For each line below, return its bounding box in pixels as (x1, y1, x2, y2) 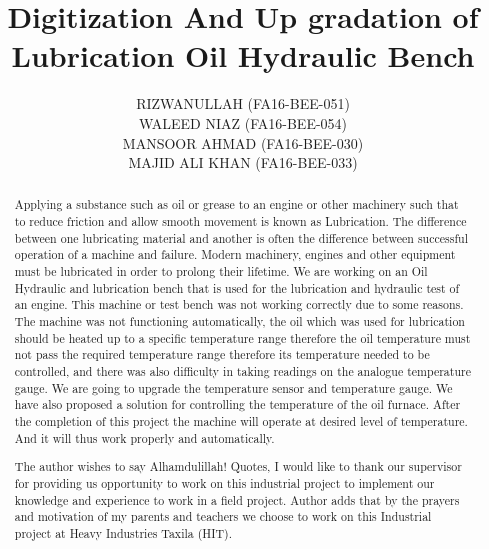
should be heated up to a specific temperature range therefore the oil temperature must (14, 329, 471, 346)
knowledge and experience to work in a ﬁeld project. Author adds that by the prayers (14, 491, 460, 508)
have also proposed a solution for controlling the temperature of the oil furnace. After (14, 396, 461, 413)
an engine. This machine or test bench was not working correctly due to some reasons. (14, 296, 464, 313)
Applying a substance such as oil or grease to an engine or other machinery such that (14, 196, 459, 213)
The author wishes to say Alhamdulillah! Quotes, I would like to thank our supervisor (14, 458, 462, 475)
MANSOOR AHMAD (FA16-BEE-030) (122, 132, 364, 153)
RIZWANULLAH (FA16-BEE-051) (136, 93, 350, 114)
